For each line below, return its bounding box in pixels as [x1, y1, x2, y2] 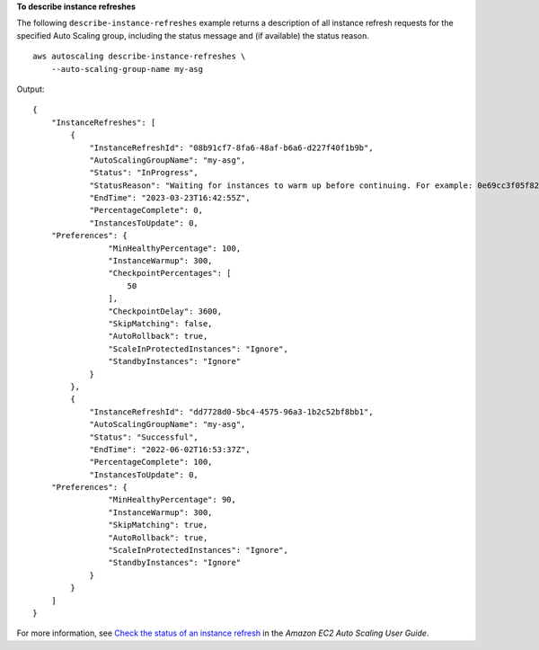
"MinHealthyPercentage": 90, [108, 494, 237, 505]
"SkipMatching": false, [108, 318, 213, 328]
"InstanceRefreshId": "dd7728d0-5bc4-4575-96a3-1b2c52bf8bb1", [89, 406, 374, 417]
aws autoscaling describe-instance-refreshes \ [32, 51, 246, 62]
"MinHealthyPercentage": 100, [108, 243, 242, 254]
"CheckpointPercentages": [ [108, 268, 233, 279]
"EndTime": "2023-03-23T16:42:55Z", [89, 193, 251, 203]
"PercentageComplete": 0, [89, 205, 204, 216]
